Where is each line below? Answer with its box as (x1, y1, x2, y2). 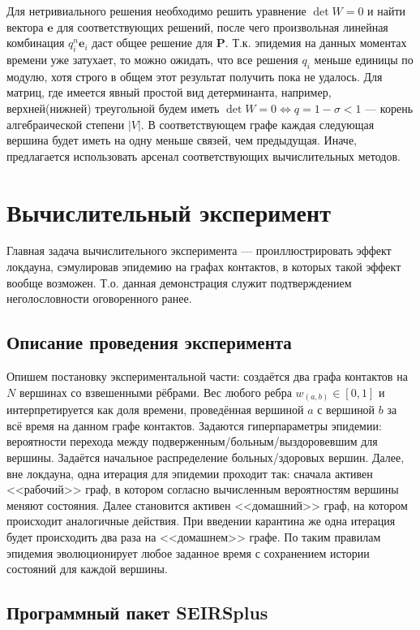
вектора (6, 18, 44, 35)
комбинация (6, 34, 65, 51)
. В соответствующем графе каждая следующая (140, 115, 375, 132)
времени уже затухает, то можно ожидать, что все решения (6, 50, 298, 67)
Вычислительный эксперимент (6, 195, 331, 228)
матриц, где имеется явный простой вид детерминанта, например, (6, 84, 332, 101)
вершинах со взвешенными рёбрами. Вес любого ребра (19, 383, 292, 400)
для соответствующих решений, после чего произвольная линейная (57, 18, 388, 35)
